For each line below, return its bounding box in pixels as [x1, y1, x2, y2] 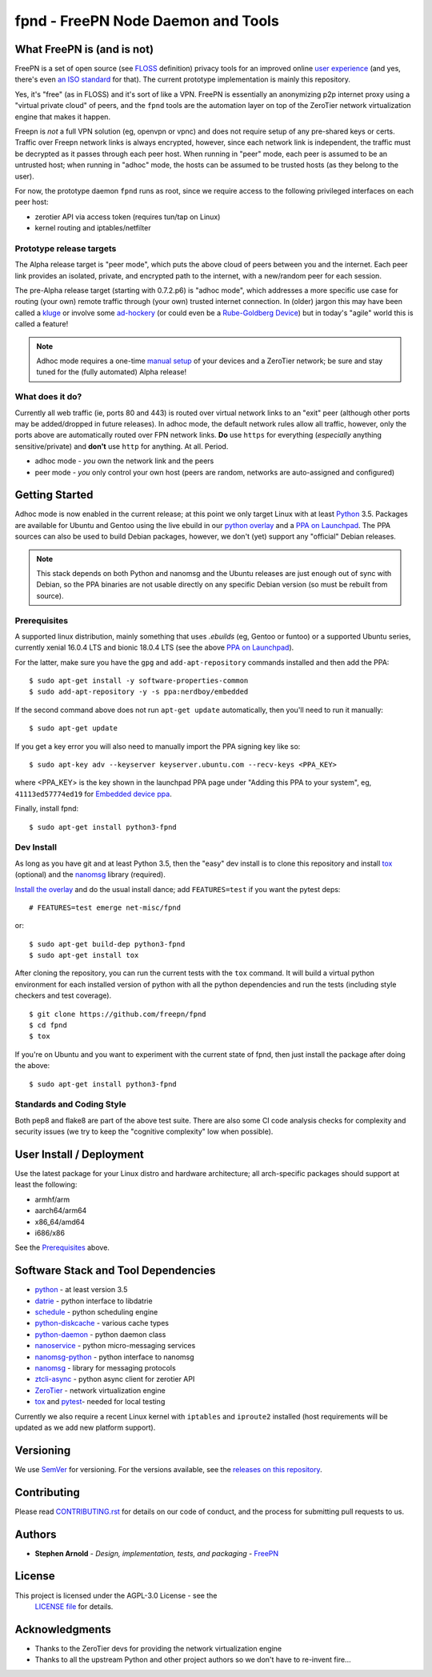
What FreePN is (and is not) [14, 42, 154, 56]
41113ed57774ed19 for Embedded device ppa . [14, 789, 172, 798]
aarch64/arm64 [34, 1206, 87, 1215]
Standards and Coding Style [14, 1099, 127, 1110]
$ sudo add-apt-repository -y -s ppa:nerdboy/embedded [29, 687, 249, 696]
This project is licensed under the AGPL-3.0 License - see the [14, 1591, 218, 1600]
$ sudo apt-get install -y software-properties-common [29, 676, 249, 686]
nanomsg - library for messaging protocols [34, 1363, 176, 1372]
